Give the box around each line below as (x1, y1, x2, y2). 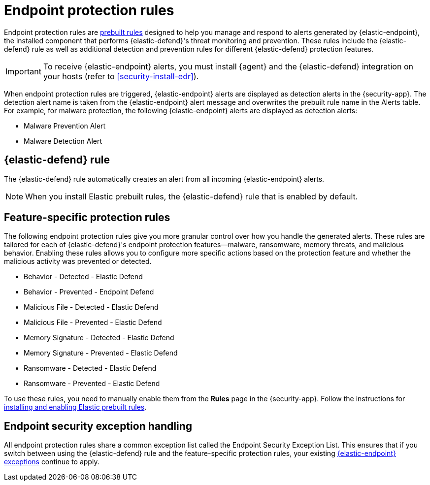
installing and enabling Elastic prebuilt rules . (4, 403, 147, 412)
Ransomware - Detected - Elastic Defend (24, 364, 157, 373)
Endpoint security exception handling (4, 420, 192, 432)
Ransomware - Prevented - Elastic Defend (24, 379, 160, 388)
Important (5, 66, 41, 76)
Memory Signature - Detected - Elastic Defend (24, 333, 174, 342)
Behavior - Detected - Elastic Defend (24, 272, 143, 281)
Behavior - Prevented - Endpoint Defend (24, 288, 154, 296)
